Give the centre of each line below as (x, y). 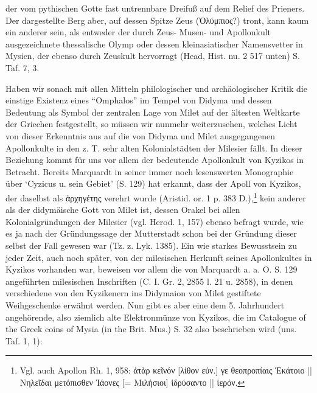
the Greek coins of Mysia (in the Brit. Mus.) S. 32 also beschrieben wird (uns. (151, 329)
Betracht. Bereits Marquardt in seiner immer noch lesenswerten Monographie (150, 171)
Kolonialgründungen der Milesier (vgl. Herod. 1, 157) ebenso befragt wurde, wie (155, 221)
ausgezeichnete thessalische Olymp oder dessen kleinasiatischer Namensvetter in (154, 43)
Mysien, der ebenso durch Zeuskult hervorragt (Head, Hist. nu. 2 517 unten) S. (153, 56)
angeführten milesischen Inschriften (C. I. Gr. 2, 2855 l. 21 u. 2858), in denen (149, 281)
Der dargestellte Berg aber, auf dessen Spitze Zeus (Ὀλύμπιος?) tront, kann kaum (157, 20)
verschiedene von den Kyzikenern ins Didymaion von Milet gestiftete (133, 293)
